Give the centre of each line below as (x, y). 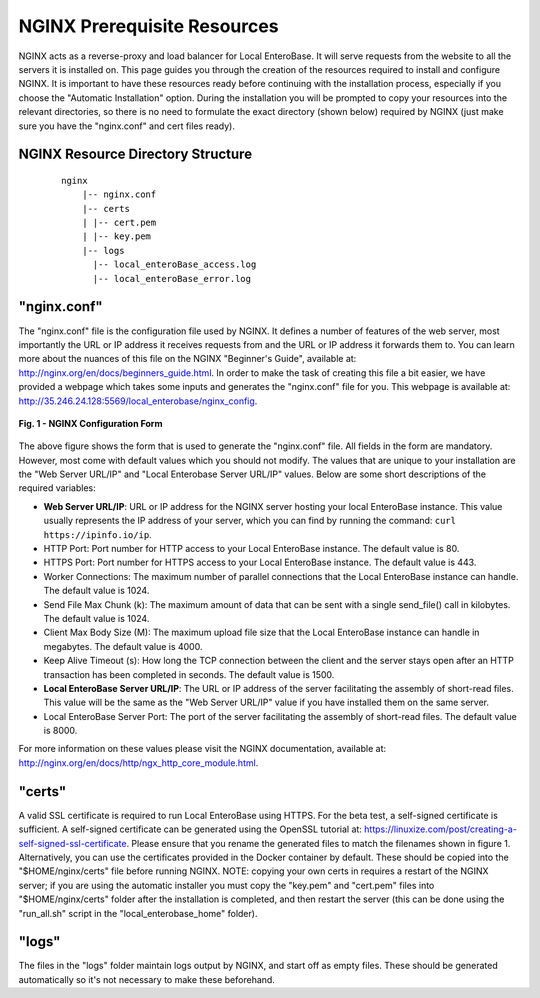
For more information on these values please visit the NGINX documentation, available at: (202, 749)
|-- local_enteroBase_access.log (174, 264)
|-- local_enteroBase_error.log (172, 278)
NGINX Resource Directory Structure (135, 154)
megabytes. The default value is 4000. (123, 646)
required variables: (57, 488)
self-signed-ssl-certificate (72, 843)
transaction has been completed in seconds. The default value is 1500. (189, 674)
